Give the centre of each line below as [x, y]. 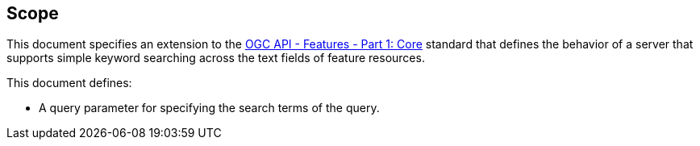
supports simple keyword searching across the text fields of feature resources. [216, 58]
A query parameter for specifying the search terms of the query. [209, 108]
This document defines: [69, 83]
